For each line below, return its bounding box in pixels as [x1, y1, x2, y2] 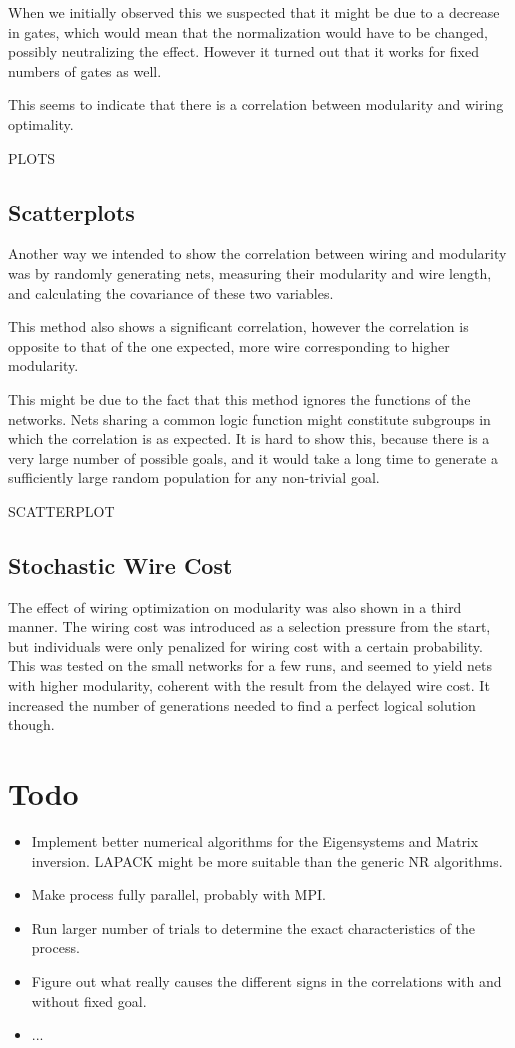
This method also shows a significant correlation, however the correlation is [8, 316, 469, 337]
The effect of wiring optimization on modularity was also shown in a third [8, 596, 462, 617]
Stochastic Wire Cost [8, 549, 233, 580]
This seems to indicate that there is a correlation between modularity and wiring [8, 94, 504, 115]
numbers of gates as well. [8, 60, 162, 81]
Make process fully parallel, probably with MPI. [31, 884, 326, 905]
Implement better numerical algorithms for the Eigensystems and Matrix [31, 830, 479, 851]
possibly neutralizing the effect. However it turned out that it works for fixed [8, 41, 479, 62]
